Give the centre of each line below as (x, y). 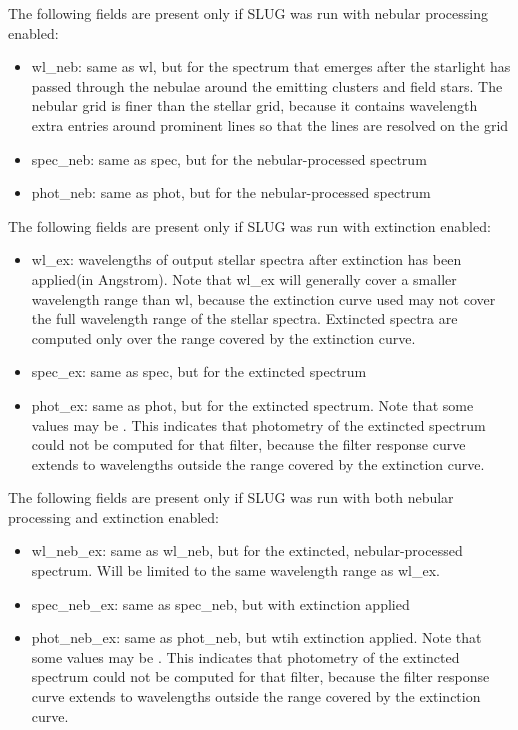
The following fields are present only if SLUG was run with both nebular (231, 497)
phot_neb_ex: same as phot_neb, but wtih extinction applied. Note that (256, 637)
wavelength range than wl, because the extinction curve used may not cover (263, 298)
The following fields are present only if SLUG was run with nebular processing (248, 13)
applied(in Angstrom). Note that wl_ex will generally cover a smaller (244, 278)
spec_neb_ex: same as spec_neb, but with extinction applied (220, 603)
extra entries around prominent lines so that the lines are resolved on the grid (270, 124)
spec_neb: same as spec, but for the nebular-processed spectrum (229, 158)
